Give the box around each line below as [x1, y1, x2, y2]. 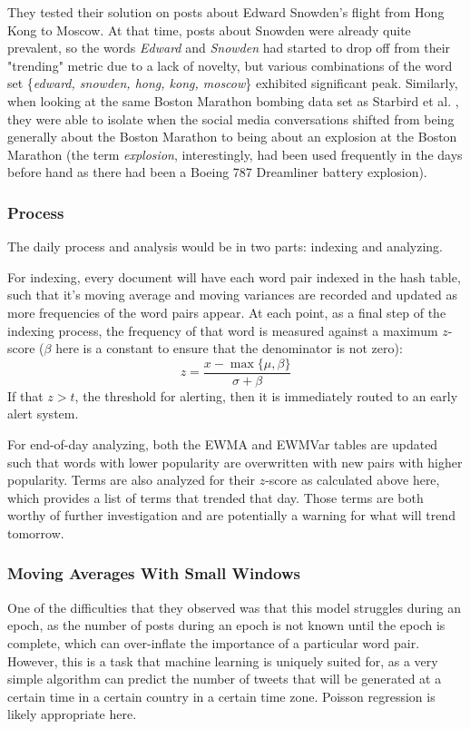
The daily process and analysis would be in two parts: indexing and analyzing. [7, 237, 444, 256]
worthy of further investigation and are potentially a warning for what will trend [7, 506, 455, 525]
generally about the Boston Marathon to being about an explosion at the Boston [7, 127, 457, 146]
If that [7, 386, 44, 405]
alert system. [7, 404, 79, 423]
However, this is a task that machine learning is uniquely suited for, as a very [7, 651, 438, 670]
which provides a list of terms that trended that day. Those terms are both [7, 488, 424, 507]
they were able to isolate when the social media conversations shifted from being [7, 109, 455, 128]
